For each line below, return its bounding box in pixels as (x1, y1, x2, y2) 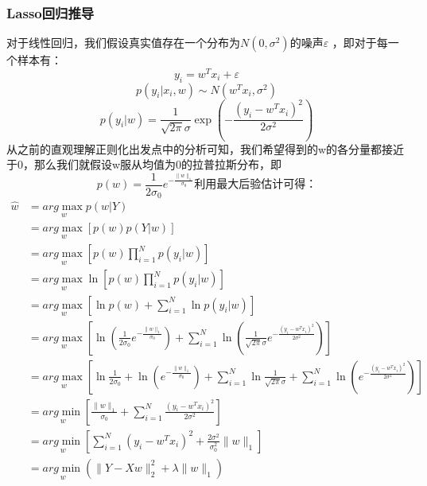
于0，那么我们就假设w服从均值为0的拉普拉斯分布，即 (6, 156, 282, 173)
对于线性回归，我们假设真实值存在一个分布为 (6, 34, 240, 51)
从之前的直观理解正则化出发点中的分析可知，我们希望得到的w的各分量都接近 (6, 140, 405, 157)
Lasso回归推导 (6, 2, 95, 22)
